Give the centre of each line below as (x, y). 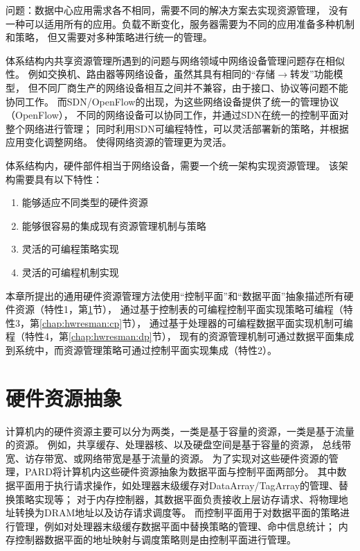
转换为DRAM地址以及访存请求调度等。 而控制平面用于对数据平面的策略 (177, 512)
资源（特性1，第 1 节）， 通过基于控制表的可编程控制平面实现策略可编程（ (179, 309)
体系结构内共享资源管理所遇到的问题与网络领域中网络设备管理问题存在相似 (175, 60)
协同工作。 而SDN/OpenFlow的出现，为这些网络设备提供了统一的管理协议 (172, 101)
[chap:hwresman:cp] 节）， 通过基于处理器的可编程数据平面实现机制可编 (196, 322)
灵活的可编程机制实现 (70, 272)
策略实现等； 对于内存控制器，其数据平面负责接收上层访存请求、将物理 (177, 499)
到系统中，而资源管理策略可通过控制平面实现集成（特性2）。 (141, 349)
